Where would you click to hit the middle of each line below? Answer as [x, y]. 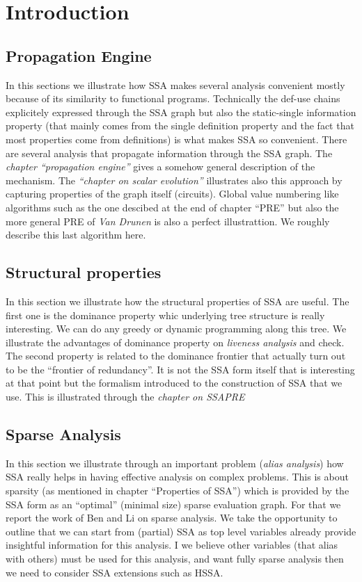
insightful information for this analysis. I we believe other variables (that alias [172, 545]
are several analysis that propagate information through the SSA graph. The [169, 153]
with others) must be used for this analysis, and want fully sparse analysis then [175, 559]
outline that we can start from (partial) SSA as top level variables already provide [181, 531]
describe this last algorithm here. [76, 235]
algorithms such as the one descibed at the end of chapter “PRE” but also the [172, 207]
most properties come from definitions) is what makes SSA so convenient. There [176, 139]
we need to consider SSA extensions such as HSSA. [115, 572]
